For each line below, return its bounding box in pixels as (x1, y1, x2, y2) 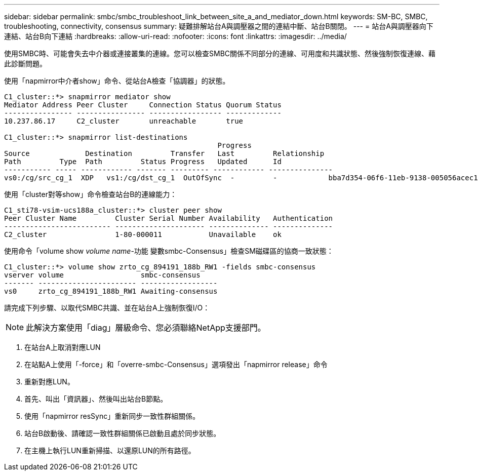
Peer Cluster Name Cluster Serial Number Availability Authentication (4, 214, 333, 222)
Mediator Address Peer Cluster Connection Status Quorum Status (4, 101, 282, 109)
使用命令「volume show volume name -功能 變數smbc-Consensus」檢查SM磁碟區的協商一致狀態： (4, 247, 334, 255)
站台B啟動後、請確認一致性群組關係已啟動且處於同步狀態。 (24, 429, 221, 438)
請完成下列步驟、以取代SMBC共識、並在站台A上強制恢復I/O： (4, 303, 210, 312)
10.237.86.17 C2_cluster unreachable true (4, 117, 244, 125)
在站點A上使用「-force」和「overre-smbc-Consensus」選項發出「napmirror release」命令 (24, 360, 328, 369)
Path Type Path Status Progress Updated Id (4, 157, 282, 166)
